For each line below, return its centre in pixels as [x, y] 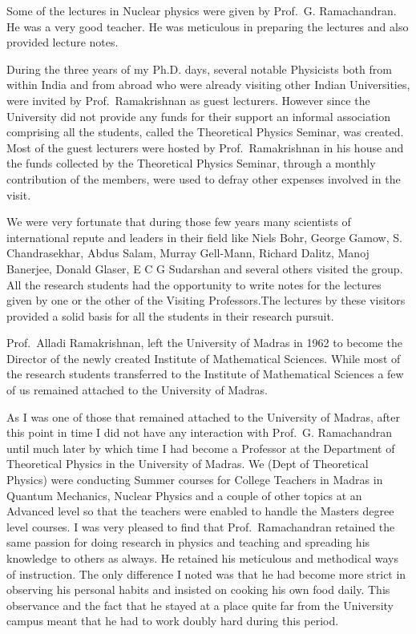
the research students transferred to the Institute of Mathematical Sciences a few [205, 374]
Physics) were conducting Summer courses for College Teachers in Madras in [195, 480]
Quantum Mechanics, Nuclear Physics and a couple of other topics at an [184, 495]
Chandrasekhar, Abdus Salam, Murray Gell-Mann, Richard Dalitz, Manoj [188, 253]
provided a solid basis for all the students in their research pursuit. [170, 315]
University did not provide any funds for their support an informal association [199, 116]
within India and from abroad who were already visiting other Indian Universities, [208, 85]
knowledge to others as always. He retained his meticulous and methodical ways [202, 558]
